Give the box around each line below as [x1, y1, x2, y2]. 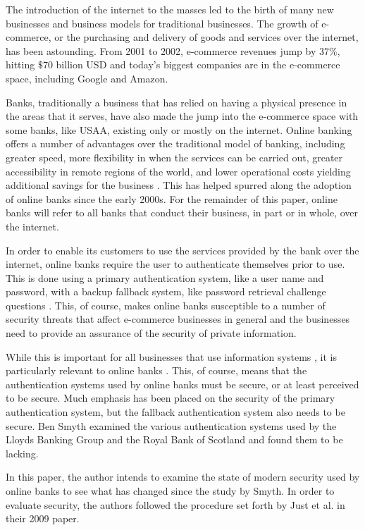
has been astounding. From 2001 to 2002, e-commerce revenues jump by [6, 43, 316, 58]
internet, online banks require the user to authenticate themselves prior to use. [6, 257, 345, 271]
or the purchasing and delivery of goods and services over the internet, [54, 30, 359, 44]
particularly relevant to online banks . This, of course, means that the [6, 363, 307, 378]
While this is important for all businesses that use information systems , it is [6, 349, 337, 364]
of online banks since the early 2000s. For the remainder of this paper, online [6, 191, 338, 206]
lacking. [6, 445, 39, 460]
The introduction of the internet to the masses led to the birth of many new [6, 2, 334, 16]
